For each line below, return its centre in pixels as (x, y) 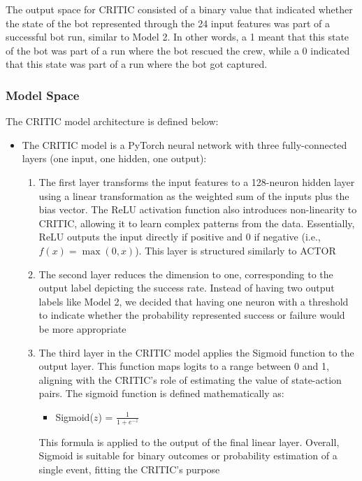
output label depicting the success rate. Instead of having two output (187, 288)
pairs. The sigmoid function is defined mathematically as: (161, 393)
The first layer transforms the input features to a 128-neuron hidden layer (197, 181)
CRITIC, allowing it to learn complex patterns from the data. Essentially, (197, 223)
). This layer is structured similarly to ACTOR (236, 250)
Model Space (43, 95)
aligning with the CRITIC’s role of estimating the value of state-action (190, 379)
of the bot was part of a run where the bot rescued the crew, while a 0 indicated (178, 50)
